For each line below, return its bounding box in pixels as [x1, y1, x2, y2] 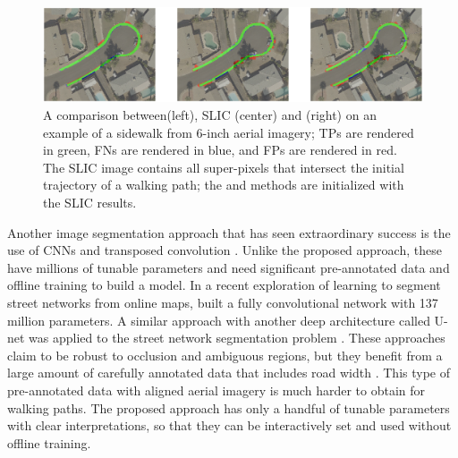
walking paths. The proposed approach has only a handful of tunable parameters [7, 398, 450, 417]
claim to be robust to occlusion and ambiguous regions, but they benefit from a [7, 345, 443, 364]
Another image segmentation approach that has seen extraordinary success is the [7, 223, 451, 242]
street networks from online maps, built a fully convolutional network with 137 [7, 293, 438, 311]
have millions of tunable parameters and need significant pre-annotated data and [7, 258, 450, 276]
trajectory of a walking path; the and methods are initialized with [43, 175, 404, 194]
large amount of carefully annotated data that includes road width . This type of [7, 363, 450, 382]
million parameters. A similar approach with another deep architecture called [7, 310, 430, 329]
